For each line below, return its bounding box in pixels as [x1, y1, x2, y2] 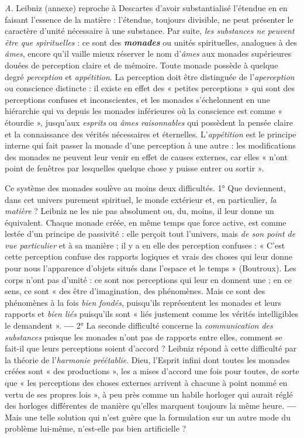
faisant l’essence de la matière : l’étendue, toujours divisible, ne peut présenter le [5, 13, 293, 25]
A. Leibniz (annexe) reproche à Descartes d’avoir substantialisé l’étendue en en [5, 2, 288, 13]
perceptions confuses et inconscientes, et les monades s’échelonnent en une [5, 93, 270, 105]
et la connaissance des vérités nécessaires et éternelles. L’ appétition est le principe [5, 127, 296, 140]
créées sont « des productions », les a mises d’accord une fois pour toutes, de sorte [5, 365, 299, 377]
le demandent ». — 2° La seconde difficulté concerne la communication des [5, 319, 273, 332]
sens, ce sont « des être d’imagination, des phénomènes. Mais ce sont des [5, 285, 265, 297]
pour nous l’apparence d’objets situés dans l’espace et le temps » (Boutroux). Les [5, 262, 296, 274]
